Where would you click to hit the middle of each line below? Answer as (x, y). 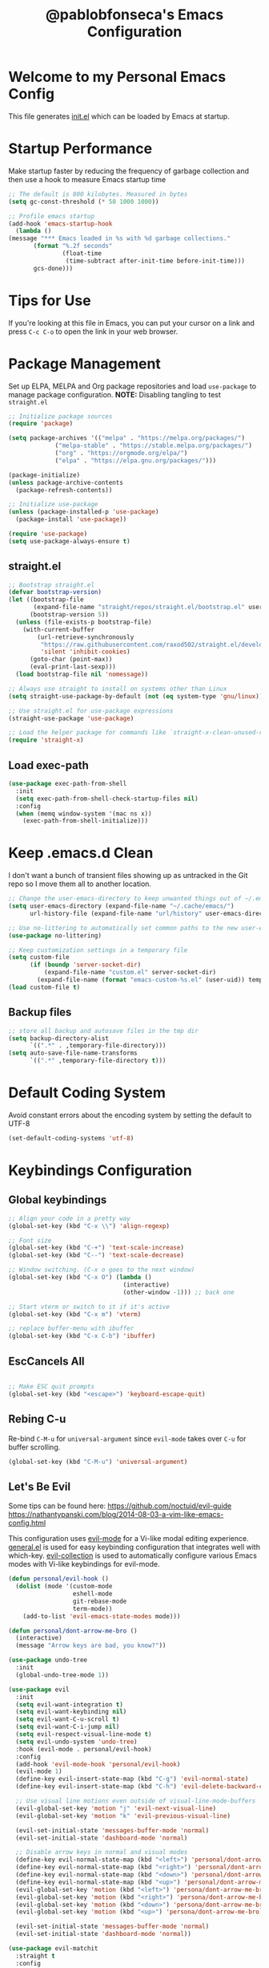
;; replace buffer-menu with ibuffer (71, 1329)
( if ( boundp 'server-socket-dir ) (85, 965)
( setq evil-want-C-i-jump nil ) (68, 1727)
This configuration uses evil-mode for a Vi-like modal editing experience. (129, 1539)
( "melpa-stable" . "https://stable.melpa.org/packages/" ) (153, 446)
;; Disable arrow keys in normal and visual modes (102, 1852)
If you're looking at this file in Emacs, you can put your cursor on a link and (131, 323)
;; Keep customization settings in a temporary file (98, 950)
